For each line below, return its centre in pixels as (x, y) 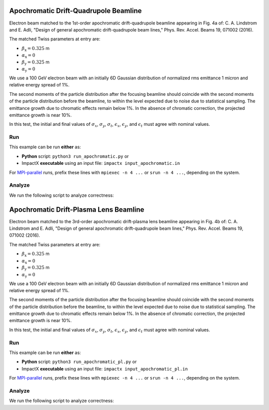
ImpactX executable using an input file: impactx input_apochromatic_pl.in (105, 369)
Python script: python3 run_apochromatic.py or (75, 156)
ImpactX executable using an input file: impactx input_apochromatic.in (101, 163)
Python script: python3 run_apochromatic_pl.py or (79, 362)
